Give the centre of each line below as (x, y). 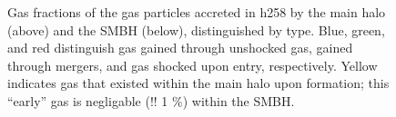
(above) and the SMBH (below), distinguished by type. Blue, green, (196, 29)
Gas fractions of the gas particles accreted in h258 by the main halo (197, 12)
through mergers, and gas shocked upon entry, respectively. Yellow (193, 65)
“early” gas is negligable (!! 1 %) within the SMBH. (151, 100)
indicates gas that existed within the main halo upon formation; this (198, 83)
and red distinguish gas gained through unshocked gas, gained (180, 48)
